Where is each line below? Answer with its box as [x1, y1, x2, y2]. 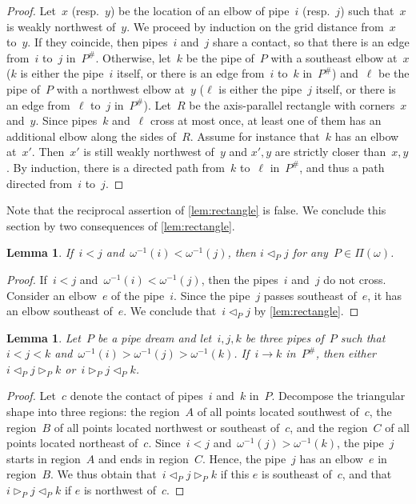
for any [292, 244, 328, 261]
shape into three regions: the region [6, 403, 180, 420]
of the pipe [111, 286, 165, 303]
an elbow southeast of [6, 302, 113, 319]
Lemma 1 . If [6, 244, 74, 261]
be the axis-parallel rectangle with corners [189, 96, 395, 113]
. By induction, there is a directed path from [6, 158, 226, 175]
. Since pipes [35, 112, 98, 129]
